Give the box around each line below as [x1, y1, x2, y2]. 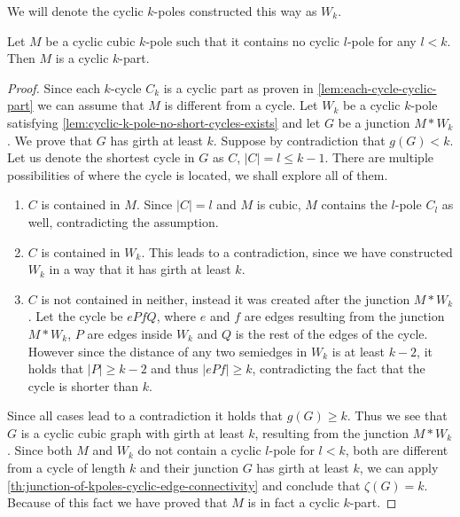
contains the [321, 195, 387, 214]
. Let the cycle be [27, 307, 123, 325]
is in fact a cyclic [247, 493, 339, 512]
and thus [151, 359, 199, 378]
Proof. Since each [7, 78, 100, 97]
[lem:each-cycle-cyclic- [317, 78, 437, 97]
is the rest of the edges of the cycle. [235, 324, 428, 342]
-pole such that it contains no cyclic [145, 31, 340, 50]
